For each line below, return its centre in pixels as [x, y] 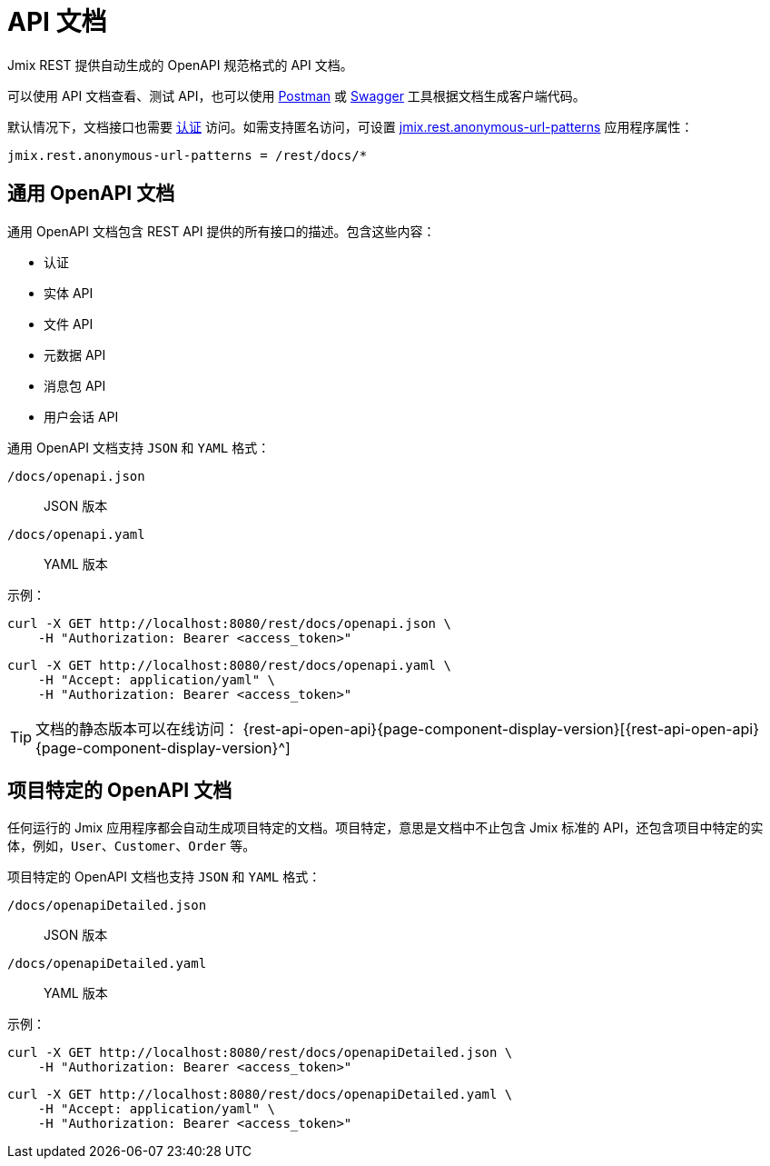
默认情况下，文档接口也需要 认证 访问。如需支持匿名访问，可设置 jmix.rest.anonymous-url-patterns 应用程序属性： [350, 126]
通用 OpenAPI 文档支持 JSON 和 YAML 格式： [139, 447]
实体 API [69, 293]
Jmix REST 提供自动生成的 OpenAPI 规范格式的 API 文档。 [180, 65]
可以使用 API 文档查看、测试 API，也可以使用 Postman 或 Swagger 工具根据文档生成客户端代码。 [296, 95]
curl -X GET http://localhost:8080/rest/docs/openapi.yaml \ [229, 665]
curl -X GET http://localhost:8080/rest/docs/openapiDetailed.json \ [260, 1053]
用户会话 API [81, 416]
